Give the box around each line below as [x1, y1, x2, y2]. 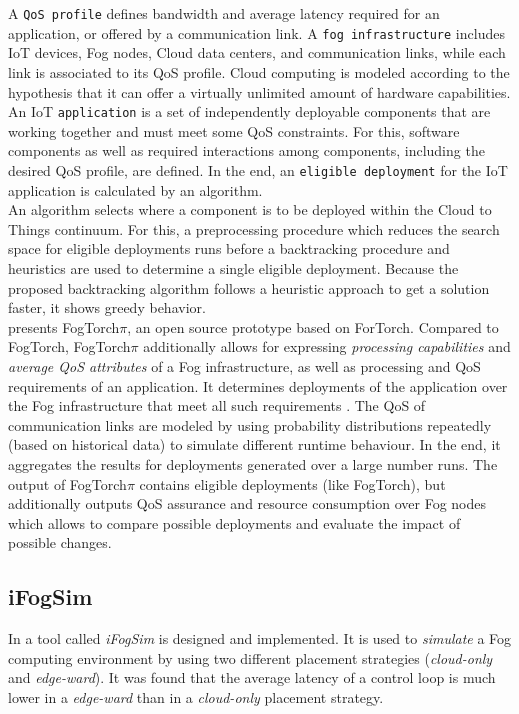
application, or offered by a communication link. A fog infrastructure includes [8, 22, 505, 43]
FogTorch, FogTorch [8, 336, 131, 357]
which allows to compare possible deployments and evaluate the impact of [8, 512, 461, 533]
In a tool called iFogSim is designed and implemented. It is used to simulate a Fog [8, 628, 512, 649]
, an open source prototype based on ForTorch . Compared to [127, 316, 499, 337]
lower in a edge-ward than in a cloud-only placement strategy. [8, 686, 384, 707]
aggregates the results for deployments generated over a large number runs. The [8, 453, 498, 474]
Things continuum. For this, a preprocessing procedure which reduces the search [8, 218, 500, 239]
